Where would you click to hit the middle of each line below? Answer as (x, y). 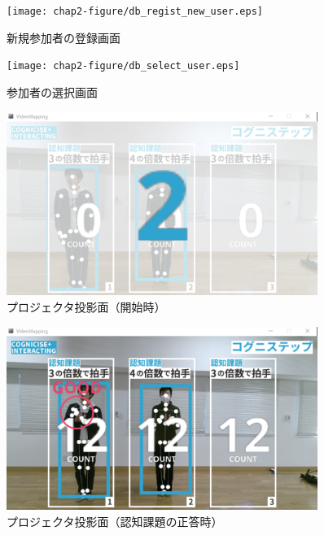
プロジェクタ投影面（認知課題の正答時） (115, 521)
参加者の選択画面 (52, 91)
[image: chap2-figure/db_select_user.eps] (123, 66)
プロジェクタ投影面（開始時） (86, 306)
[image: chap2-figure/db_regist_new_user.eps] (135, 11)
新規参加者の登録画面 (63, 37)
